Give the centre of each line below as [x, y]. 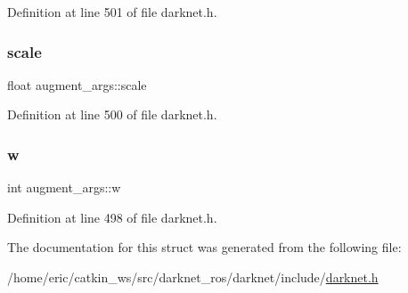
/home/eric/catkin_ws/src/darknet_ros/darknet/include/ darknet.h [193, 277]
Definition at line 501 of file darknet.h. [112, 12]
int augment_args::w [64, 187]
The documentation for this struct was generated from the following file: [204, 247]
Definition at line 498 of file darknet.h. [112, 217]
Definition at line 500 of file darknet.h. [112, 114]
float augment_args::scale [77, 84]
